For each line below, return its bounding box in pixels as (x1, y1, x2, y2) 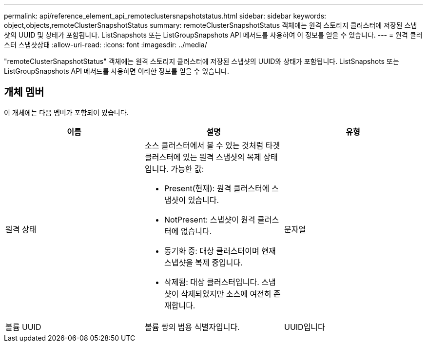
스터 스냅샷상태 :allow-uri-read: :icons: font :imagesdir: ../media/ (4, 41, 207, 49)
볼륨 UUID (5, 322, 41, 332)
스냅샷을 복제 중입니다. (164, 257, 243, 267)
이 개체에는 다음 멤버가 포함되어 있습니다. (4, 108, 129, 117)
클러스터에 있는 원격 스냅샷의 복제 (144, 152, 261, 162)
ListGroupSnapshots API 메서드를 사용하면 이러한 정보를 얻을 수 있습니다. (4, 67, 229, 75)
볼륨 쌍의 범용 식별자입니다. (144, 322, 240, 332)
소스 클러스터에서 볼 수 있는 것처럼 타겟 (144, 140, 280, 150)
